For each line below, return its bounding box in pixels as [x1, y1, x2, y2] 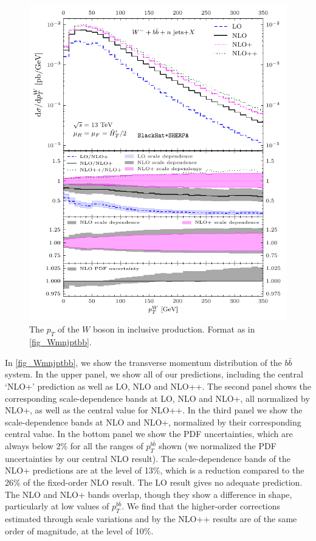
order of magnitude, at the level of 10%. [5, 524, 154, 537]
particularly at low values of [5, 500, 109, 512]
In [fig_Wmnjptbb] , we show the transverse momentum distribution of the [5, 356, 282, 368]
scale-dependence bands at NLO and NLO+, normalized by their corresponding [5, 415, 301, 428]
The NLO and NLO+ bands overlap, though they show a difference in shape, [5, 488, 292, 500]
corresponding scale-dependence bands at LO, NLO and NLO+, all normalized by [5, 391, 310, 404]
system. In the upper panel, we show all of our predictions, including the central [5, 368, 303, 381]
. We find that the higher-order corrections [122, 500, 281, 512]
